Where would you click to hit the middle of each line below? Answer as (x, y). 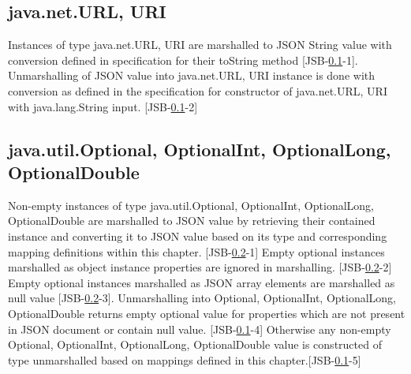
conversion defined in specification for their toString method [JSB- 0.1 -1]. (183, 60)
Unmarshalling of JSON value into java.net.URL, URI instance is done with (192, 75)
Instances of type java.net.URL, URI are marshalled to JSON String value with (200, 45)
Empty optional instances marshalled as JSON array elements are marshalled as (202, 282)
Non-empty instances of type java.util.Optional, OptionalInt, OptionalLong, (191, 205)
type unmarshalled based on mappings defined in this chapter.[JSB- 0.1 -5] (185, 359)
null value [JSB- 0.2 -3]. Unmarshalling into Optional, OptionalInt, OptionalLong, (202, 298)
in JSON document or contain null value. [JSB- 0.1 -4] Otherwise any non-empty (200, 329)
